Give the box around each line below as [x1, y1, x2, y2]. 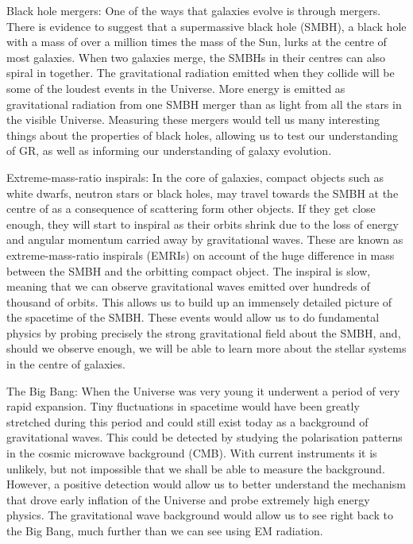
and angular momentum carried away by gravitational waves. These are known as [6, 231, 403, 248]
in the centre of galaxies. [6, 356, 125, 372]
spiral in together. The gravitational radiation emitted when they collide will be [6, 64, 395, 81]
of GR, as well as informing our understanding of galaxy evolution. [6, 142, 332, 159]
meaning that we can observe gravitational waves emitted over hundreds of [6, 278, 370, 295]
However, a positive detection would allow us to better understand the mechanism [6, 476, 406, 492]
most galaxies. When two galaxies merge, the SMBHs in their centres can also [6, 48, 386, 65]
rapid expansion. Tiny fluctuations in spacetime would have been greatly [6, 398, 360, 415]
